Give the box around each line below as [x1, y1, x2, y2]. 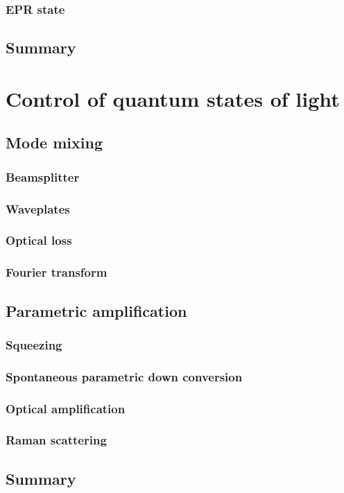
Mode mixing [6, 132, 103, 153]
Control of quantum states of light [6, 84, 340, 112]
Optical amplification [6, 399, 126, 417]
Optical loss [6, 232, 72, 249]
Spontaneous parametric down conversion [6, 367, 243, 385]
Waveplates [6, 200, 70, 217]
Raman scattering [6, 431, 107, 449]
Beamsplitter [6, 168, 80, 185]
